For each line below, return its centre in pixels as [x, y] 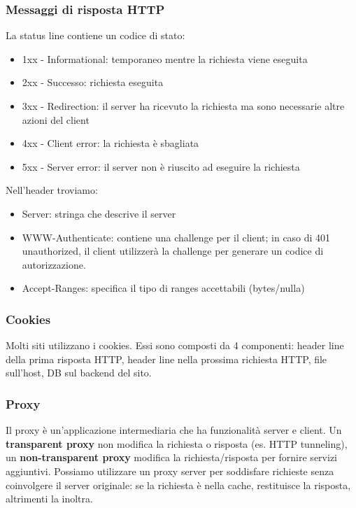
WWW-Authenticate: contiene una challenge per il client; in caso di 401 [176, 237]
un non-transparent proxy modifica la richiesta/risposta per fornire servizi [171, 457]
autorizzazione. [54, 264]
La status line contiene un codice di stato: [95, 35]
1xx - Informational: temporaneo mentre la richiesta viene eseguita [165, 58]
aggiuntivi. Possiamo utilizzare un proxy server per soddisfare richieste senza [170, 471]
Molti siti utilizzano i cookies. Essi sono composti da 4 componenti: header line [175, 345]
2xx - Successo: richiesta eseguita [93, 82]
